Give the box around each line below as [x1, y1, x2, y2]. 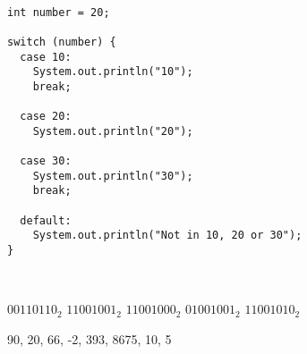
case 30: [20, 155, 72, 168]
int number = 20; [7, 5, 110, 19]
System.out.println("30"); [32, 169, 193, 182]
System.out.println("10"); [32, 65, 193, 79]
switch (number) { [7, 35, 116, 48]
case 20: [20, 110, 72, 123]
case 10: [20, 50, 72, 63]
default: [20, 214, 72, 227]
